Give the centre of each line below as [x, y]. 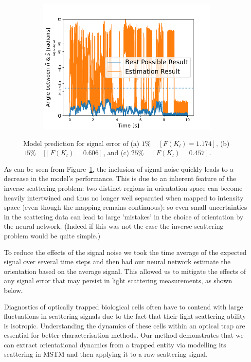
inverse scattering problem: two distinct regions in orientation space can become [123, 188]
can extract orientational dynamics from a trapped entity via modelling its [115, 344]
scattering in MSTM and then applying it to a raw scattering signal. [106, 354]
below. [13, 290]
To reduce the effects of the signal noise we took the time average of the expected [125, 252]
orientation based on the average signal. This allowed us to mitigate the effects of [125, 271]
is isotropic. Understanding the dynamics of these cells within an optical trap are [125, 325]
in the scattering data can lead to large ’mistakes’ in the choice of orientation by [124, 216]
